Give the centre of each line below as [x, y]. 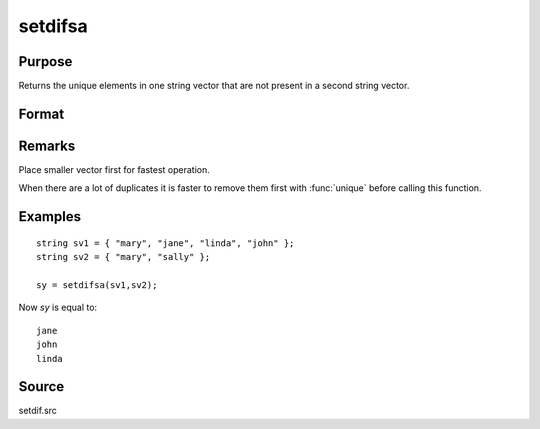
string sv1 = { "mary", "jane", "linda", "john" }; [165, 243]
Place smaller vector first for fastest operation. [114, 169]
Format [41, 113]
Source [41, 386]
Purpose [45, 61]
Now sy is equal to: [58, 307]
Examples [50, 216]
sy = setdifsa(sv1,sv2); [97, 284]
